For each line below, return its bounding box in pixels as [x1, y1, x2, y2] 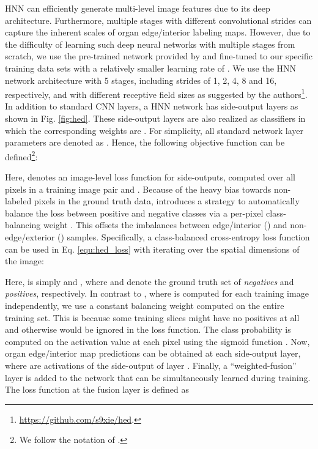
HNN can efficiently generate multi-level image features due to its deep [5, 2, 270, 14]
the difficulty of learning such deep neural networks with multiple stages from [5, 37, 295, 50]
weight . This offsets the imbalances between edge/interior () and [43, 218, 287, 231]
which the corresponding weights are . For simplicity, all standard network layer [5, 124, 304, 136]
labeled [5, 195, 32, 207]
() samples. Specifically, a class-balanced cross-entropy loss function [57, 231, 310, 243]
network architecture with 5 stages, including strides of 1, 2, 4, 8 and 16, [5, 73, 277, 86]
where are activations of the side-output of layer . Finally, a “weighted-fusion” [5, 358, 297, 371]
